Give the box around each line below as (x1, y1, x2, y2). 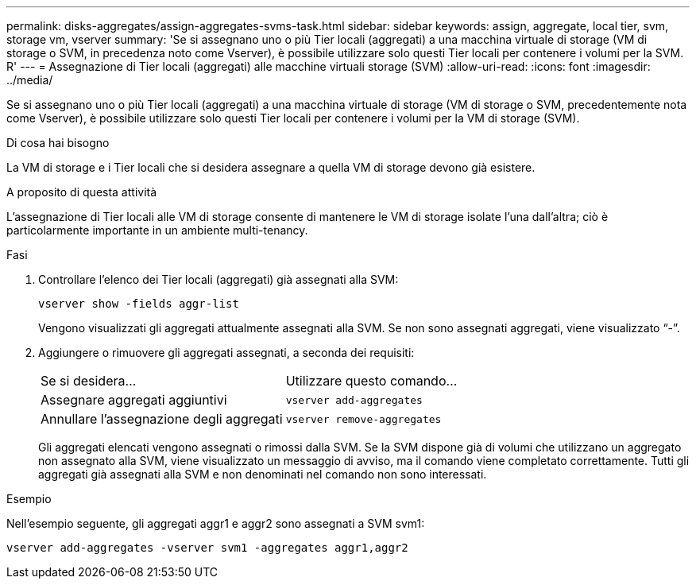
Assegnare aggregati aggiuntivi (41, 392, 227, 408)
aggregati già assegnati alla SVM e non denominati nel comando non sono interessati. (38, 467, 487, 481)
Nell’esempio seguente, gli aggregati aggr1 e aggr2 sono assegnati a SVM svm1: (6, 517, 425, 530)
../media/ (6, 73, 53, 87)
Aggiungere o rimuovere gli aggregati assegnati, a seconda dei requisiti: (38, 346, 415, 359)
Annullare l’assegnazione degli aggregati (41, 411, 283, 427)
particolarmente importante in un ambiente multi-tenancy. (6, 223, 308, 237)
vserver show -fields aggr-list (38, 297, 239, 310)
